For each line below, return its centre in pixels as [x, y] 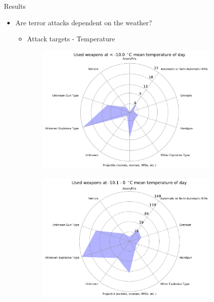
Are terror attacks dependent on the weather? [84, 22]
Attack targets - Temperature [71, 39]
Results [15, 6]
